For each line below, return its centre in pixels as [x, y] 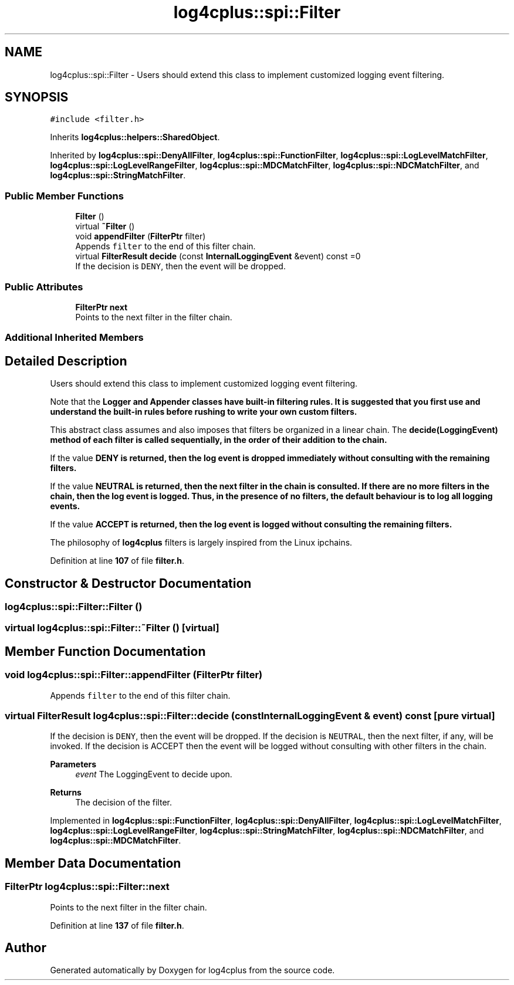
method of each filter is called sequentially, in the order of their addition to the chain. [219, 440]
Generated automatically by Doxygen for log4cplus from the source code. [192, 970]
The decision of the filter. [124, 803]
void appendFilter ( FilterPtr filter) [141, 236]
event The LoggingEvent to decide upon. [154, 774]
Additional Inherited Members [74, 338]
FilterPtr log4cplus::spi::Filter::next [87, 887]
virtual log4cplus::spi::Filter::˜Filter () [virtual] [112, 628]
